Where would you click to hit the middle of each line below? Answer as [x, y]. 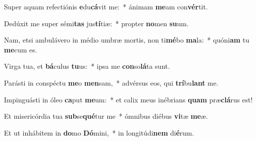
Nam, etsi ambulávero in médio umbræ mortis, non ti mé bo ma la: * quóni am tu [127, 40]
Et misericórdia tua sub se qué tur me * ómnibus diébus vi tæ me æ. [106, 116]
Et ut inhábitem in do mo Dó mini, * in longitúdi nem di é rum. [99, 132]
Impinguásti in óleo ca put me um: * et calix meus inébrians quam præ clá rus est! [128, 99]
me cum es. [21, 49]
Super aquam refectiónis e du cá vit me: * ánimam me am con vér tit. [106, 6]
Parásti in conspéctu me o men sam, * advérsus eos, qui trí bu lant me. [111, 82]
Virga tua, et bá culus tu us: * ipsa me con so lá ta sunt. [87, 66]
